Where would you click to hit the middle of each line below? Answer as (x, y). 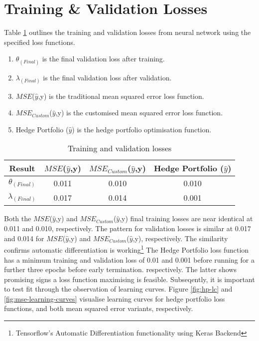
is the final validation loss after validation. (107, 77)
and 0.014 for (24, 238)
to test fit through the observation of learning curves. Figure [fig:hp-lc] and (118, 289)
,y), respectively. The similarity (180, 238)
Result (22, 168)
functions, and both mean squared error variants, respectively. (99, 308)
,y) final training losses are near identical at (186, 218)
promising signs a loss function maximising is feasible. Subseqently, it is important (129, 279)
